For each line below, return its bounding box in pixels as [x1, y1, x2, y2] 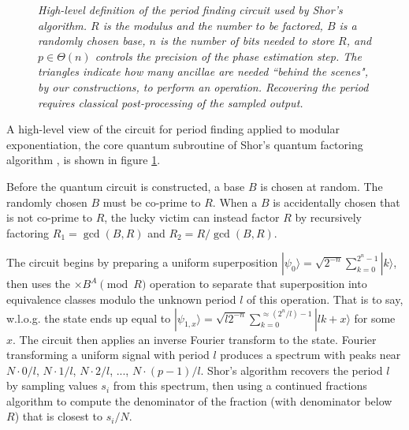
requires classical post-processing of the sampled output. [38, 94, 303, 110]
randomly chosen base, [38, 32, 146, 49]
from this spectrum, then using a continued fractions [113, 377, 367, 394]
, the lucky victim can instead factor [104, 209, 280, 226]
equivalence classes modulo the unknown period [6, 290, 236, 307]
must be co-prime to [102, 193, 201, 210]
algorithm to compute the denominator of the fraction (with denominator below [6, 392, 392, 409]
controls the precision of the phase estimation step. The [95, 47, 362, 64]
